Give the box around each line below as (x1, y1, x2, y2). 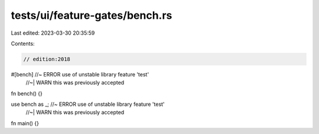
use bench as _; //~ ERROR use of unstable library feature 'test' (11, 101, 165, 108)
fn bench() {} (11, 90, 43, 97)
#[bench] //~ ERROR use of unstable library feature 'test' (11, 71, 149, 78)
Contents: (11, 40, 35, 47)
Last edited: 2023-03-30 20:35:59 (11, 29, 95, 36)
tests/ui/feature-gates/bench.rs (11, 9, 172, 22)
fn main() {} (11, 119, 40, 126)
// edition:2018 (23, 56, 71, 62)
